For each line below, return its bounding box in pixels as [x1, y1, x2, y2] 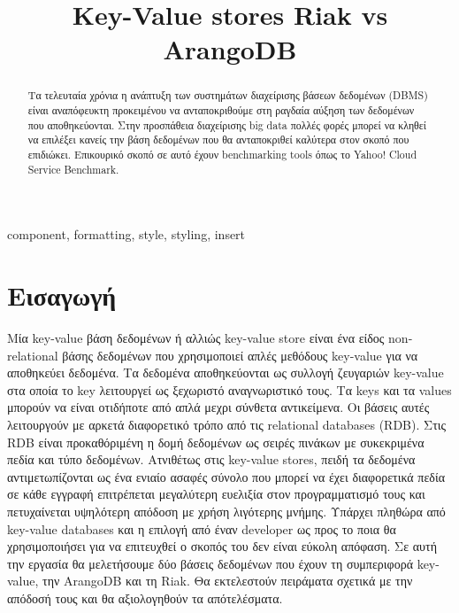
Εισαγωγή [7, 277, 117, 314]
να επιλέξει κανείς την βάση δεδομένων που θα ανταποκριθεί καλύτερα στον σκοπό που [27, 132, 409, 147]
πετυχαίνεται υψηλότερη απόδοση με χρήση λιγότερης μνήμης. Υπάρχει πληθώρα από [7, 501, 446, 520]
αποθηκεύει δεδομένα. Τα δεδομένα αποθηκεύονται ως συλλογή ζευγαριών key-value [7, 363, 444, 382]
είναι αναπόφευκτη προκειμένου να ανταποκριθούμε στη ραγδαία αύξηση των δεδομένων [27, 103, 415, 118]
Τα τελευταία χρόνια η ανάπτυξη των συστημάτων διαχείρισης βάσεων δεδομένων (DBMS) [27, 88, 428, 103]
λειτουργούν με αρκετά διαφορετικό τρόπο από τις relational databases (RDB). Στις [7, 415, 447, 433]
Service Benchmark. [27, 161, 119, 176]
